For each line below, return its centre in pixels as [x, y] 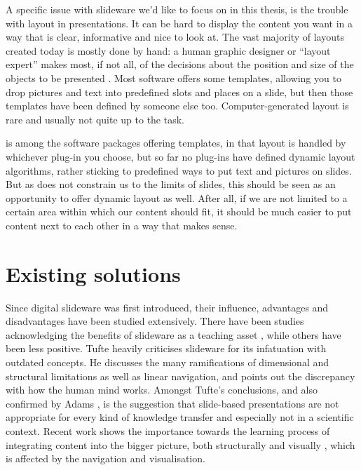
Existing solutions [93, 273]
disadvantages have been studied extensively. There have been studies [155, 321]
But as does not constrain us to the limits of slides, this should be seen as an [171, 184]
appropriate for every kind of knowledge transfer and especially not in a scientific [180, 417]
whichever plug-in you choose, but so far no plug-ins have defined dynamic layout [180, 156]
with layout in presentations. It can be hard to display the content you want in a [179, 23]
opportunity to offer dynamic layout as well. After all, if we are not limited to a [177, 197]
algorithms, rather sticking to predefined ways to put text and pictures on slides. [179, 170]
